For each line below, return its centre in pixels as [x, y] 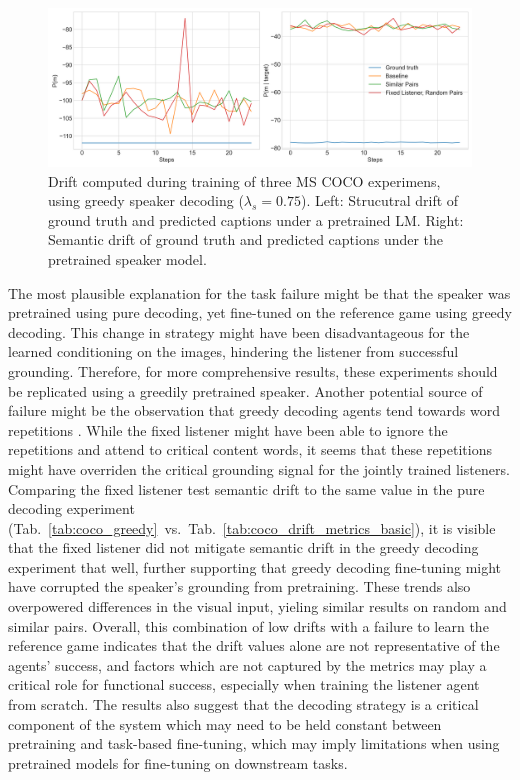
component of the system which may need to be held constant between [225, 723]
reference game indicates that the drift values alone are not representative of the [254, 645]
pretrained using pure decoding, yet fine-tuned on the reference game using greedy [260, 312]
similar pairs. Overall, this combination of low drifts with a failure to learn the [248, 625]
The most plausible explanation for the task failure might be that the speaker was [259, 292]
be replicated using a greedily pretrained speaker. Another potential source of [245, 390]
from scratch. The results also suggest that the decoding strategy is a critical [243, 704]
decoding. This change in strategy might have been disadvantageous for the [239, 331]
